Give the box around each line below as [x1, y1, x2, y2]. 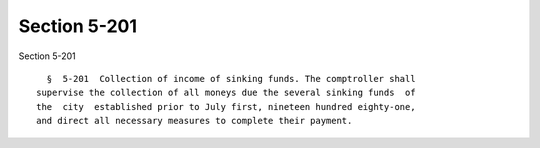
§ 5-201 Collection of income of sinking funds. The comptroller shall [46, 73, 416, 84]
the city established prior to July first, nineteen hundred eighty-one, [36, 101, 416, 112]
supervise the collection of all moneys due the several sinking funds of [36, 87, 416, 99]
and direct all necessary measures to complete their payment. [36, 115, 353, 127]
